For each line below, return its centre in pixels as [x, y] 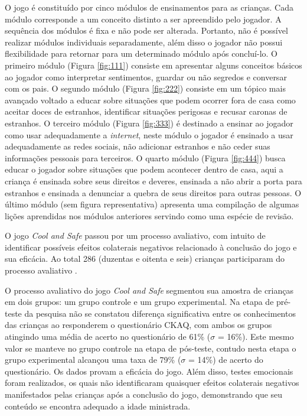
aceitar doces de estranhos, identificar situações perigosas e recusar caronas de [146, 111]
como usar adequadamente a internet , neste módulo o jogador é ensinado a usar [149, 134]
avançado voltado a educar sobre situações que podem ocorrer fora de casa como [150, 100]
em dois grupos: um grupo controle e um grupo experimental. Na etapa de [139, 302]
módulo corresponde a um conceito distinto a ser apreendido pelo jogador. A [143, 19]
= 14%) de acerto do [226, 360]
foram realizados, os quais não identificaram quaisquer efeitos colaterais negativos [152, 383]
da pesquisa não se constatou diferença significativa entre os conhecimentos [160, 313]
